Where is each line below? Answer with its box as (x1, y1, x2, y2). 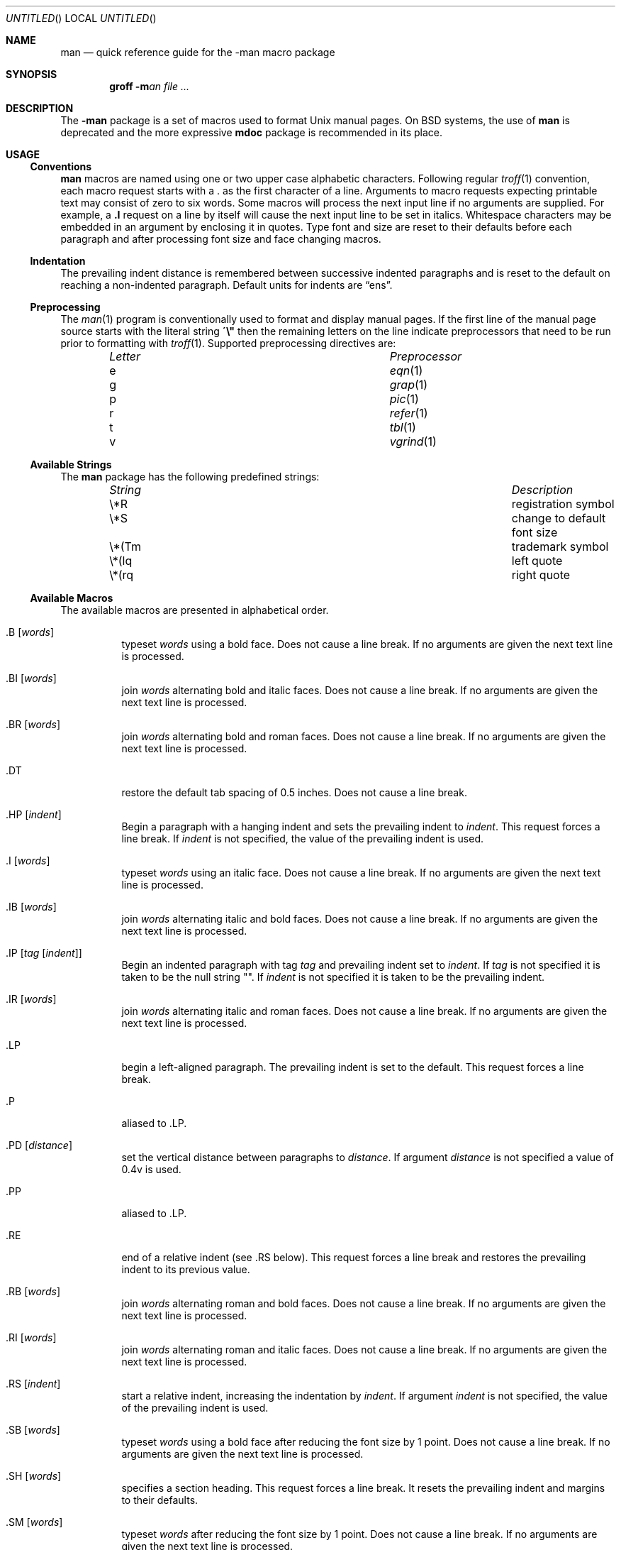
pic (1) (389, 392, 419, 406)
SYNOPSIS (6, 68, 57, 80)
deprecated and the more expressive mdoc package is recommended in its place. (60, 126, 443, 138)
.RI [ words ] (6, 1331, 57, 1343)
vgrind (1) (389, 434, 437, 449)
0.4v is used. (121, 1163, 181, 1175)
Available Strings (30, 458, 112, 471)
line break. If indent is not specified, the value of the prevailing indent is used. (121, 832, 484, 845)
